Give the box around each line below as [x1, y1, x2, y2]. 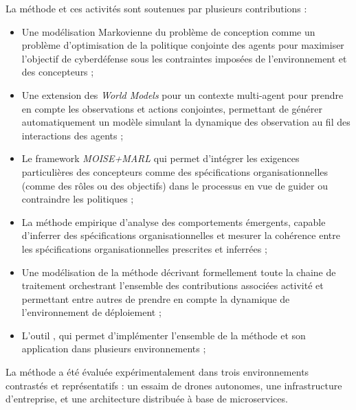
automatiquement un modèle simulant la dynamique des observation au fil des [21, 115, 351, 129]
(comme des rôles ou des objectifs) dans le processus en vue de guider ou [21, 178, 328, 192]
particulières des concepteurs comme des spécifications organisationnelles [21, 164, 329, 179]
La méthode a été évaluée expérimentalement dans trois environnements [5, 365, 309, 379]
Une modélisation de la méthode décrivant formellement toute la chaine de [21, 264, 336, 279]
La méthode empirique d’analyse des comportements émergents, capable [21, 214, 326, 229]
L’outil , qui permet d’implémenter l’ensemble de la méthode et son [21, 328, 306, 342]
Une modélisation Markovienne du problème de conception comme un [21, 24, 315, 38]
